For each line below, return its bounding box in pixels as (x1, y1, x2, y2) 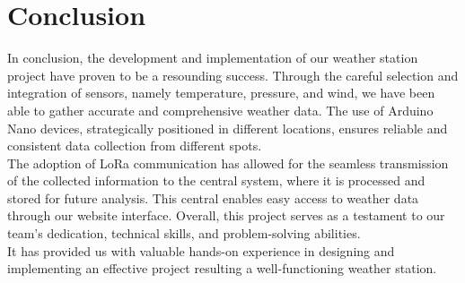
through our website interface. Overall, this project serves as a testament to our (7, 206, 445, 225)
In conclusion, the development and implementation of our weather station (7, 48, 418, 67)
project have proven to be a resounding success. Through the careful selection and (7, 65, 459, 84)
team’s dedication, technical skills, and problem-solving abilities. (7, 224, 361, 243)
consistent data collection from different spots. (7, 136, 262, 155)
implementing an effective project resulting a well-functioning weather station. (7, 259, 437, 278)
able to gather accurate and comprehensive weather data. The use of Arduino (7, 100, 434, 119)
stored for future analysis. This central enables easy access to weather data (7, 188, 419, 207)
